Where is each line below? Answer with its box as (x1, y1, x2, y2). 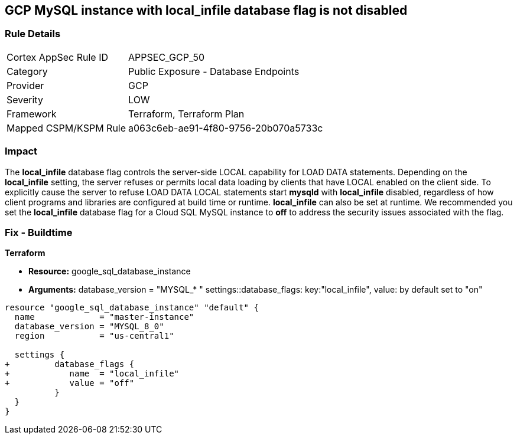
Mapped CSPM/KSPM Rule (6, 122, 126, 134)
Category (6, 65, 48, 77)
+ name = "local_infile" (5, 369, 180, 379)
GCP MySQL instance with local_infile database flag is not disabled (5, 3, 408, 18)
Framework (6, 107, 57, 120)
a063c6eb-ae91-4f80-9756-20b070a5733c (128, 122, 323, 134)
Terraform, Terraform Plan (128, 107, 245, 120)
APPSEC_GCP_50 (128, 51, 205, 63)
